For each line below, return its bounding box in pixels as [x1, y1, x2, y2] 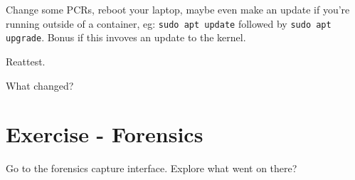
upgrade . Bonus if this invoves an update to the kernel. [6, 30, 246, 45]
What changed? [6, 78, 74, 92]
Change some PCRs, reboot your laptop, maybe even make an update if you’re [6, 2, 350, 16]
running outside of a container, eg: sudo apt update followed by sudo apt [6, 16, 332, 31]
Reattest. [6, 53, 46, 68]
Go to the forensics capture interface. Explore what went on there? [6, 161, 297, 176]
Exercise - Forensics [6, 120, 203, 149]
